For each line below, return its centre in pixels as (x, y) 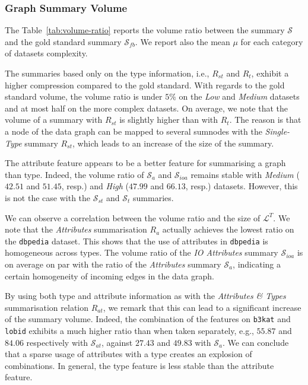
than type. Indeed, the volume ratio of (74, 174)
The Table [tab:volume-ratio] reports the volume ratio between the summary (145, 30)
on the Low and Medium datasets (239, 96)
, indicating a (257, 264)
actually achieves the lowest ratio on (228, 229)
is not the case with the (48, 197)
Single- (277, 131)
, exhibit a (270, 73)
